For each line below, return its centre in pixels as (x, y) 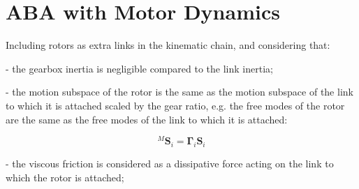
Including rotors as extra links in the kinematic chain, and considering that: (168, 45)
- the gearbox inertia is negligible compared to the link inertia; (139, 68)
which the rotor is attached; (65, 177)
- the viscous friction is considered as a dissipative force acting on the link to (170, 163)
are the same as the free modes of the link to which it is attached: (147, 119)
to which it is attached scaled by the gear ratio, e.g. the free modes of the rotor (175, 105)
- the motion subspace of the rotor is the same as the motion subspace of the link (179, 92)
